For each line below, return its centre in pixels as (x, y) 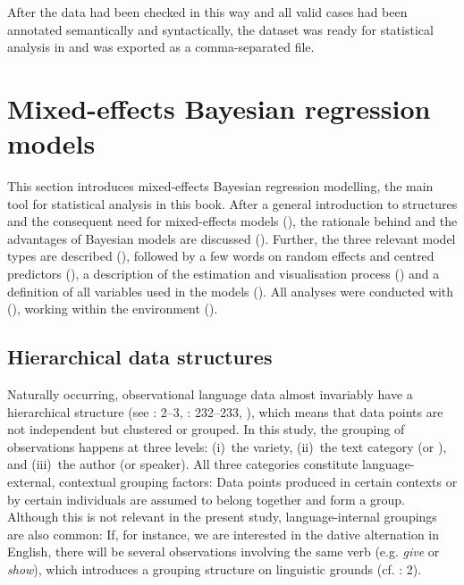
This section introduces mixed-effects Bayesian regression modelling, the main (220, 186)
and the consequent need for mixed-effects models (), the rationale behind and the (232, 221)
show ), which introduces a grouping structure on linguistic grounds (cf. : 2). (215, 568)
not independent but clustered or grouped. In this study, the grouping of (206, 429)
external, (31, 482)
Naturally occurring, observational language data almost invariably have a (210, 394)
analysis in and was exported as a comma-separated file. (161, 47)
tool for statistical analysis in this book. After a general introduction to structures (232, 203)
